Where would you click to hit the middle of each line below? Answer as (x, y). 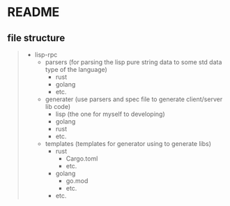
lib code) (58, 106)
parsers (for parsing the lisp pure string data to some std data (133, 62)
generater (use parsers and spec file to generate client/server (134, 99)
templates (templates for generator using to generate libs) (128, 144)
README (33, 12)
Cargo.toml (82, 159)
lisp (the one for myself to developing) (110, 114)
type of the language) (76, 69)
